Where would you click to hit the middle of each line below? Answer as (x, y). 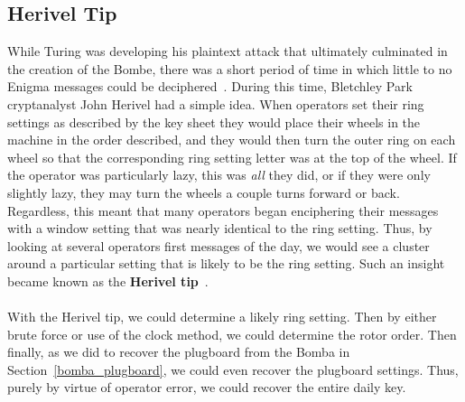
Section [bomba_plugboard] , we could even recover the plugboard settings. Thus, (233, 369)
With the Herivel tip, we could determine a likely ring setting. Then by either (222, 317)
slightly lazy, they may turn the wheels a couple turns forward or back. (204, 192)
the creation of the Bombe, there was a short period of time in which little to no (230, 68)
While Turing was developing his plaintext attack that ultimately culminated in (228, 51)
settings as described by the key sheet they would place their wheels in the (214, 122)
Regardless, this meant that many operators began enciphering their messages (223, 210)
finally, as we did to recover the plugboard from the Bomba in (179, 352)
